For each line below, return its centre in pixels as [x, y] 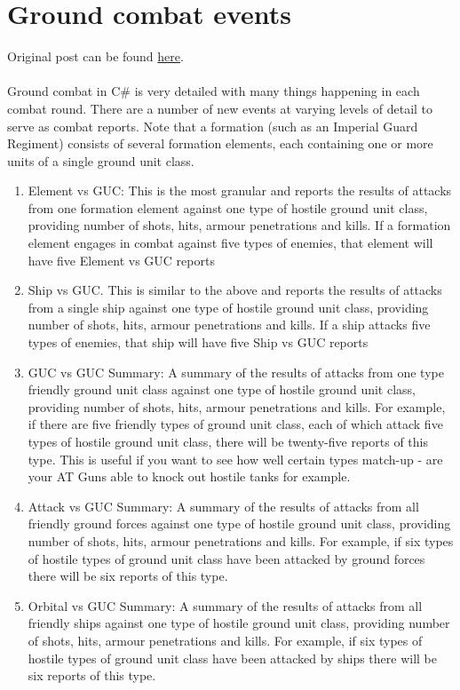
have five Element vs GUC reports [121, 260]
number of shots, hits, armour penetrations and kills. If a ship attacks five [229, 325]
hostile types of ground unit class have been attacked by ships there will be [232, 658]
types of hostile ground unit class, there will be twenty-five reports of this [228, 441]
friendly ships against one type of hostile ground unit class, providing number [239, 623]
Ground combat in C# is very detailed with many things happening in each [214, 91]
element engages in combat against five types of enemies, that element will [230, 243]
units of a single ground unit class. [101, 160]
